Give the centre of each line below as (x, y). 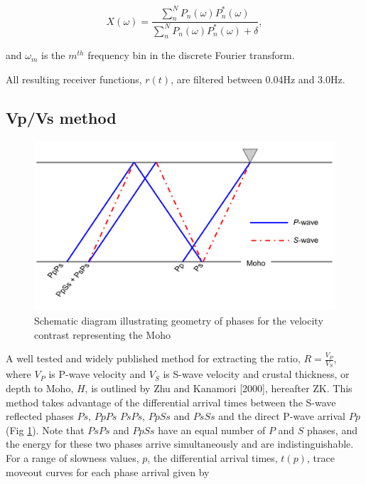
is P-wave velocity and (97, 374)
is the (53, 55)
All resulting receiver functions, (74, 79)
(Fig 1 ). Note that (45, 430)
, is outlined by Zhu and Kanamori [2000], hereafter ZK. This (219, 388)
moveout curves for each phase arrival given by (108, 472)
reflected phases (40, 416)
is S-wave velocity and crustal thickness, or (256, 374)
